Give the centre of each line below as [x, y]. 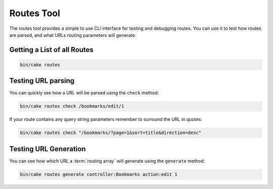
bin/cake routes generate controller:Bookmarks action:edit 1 [99, 174]
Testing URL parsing [42, 81]
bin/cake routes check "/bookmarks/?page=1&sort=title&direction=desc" [111, 133]
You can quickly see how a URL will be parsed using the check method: [84, 93]
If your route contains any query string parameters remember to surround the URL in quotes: [106, 119]
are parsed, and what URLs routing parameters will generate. [73, 35]
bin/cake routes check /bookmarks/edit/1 [72, 106]
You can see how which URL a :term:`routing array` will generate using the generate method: [107, 161]
